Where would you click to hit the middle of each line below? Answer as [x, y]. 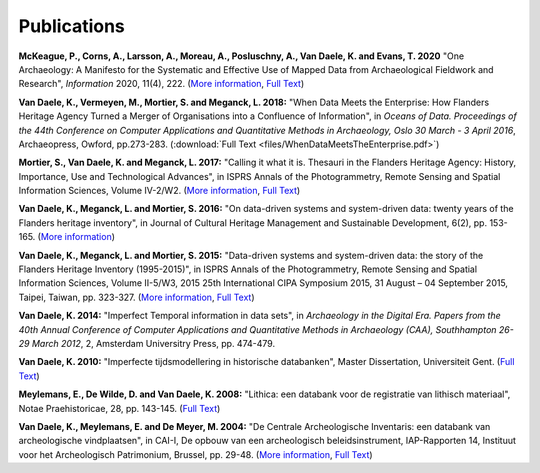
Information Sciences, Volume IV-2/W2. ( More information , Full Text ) [159, 191]
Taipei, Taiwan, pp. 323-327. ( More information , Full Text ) [136, 297]
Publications [71, 26]
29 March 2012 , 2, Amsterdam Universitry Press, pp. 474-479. [146, 343]
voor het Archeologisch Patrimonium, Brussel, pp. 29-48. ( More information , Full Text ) [196, 454]
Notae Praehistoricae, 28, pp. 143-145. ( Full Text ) [119, 408]
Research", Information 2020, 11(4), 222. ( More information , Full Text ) [161, 84]
